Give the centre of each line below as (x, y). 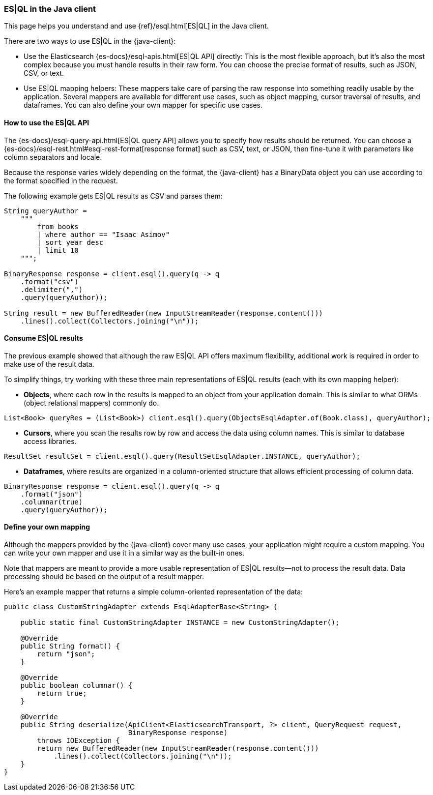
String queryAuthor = (45, 211)
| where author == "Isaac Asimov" (103, 234)
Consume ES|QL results (43, 338)
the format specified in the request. (61, 180)
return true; (62, 693)
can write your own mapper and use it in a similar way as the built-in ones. (124, 553)
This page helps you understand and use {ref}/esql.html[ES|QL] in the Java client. (136, 26)
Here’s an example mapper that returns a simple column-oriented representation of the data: (154, 592)
